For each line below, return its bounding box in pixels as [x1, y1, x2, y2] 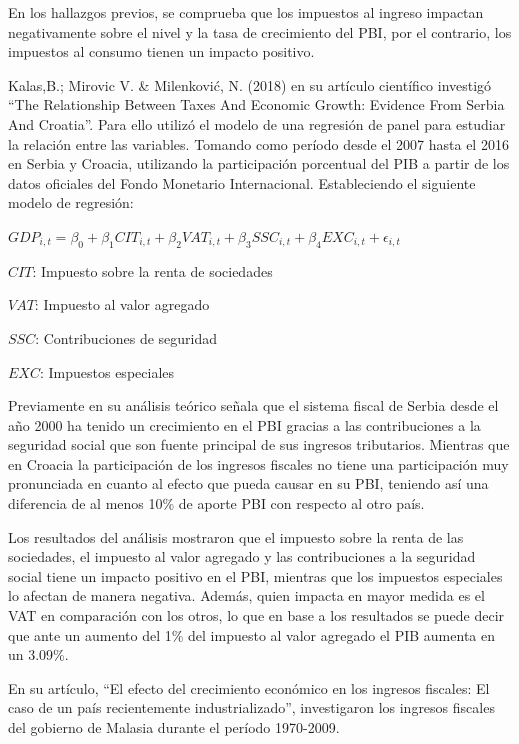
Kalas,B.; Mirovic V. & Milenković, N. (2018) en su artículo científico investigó [8, 74, 492, 95]
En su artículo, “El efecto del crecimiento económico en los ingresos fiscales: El [8, 677, 490, 698]
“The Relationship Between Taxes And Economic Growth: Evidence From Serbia [8, 94, 505, 115]
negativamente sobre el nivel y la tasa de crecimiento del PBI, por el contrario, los [8, 21, 512, 42]
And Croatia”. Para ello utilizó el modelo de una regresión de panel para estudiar [8, 113, 506, 134]
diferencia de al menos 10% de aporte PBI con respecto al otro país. [8, 493, 425, 514]
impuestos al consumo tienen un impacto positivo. [8, 41, 315, 62]
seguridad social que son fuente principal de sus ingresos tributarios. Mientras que [8, 434, 510, 455]
